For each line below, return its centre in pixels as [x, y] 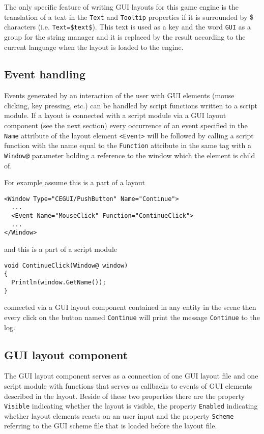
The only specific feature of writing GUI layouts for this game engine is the [121, 7]
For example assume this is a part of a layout [75, 182]
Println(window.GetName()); [59, 283]
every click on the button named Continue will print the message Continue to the [132, 317]
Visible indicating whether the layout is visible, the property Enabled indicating [131, 406]
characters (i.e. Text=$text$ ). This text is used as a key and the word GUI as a [127, 27]
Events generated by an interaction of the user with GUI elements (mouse [119, 95]
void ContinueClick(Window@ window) [66, 265]
